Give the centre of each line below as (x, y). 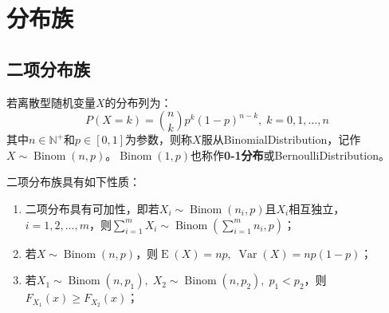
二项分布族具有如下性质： (73, 182)
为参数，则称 (159, 139)
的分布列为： (138, 102)
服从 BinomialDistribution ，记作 (281, 139)
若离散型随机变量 (51, 102)
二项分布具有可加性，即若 (92, 208)
